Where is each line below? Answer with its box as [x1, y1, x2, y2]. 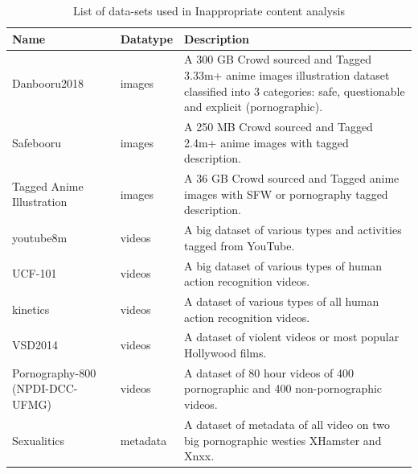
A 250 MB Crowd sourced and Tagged [184, 118, 373, 135]
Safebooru [12, 134, 62, 150]
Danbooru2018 [12, 74, 84, 91]
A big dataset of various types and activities [184, 221, 402, 238]
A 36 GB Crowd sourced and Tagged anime [184, 170, 400, 187]
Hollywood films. [184, 344, 267, 361]
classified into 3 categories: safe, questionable [184, 82, 405, 99]
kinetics [12, 300, 50, 317]
